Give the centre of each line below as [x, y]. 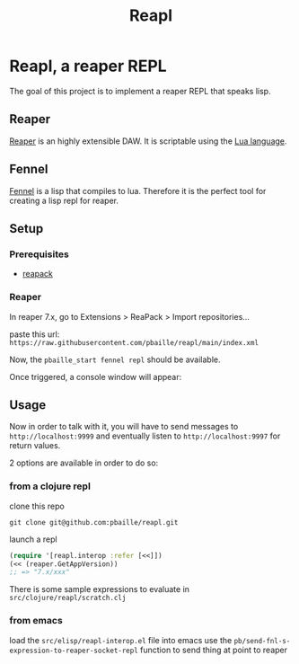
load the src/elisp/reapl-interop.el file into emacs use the [121, 640]
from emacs [36, 621]
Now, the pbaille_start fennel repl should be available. [115, 359]
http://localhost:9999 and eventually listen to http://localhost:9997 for [145, 436]
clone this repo [37, 506]
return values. [35, 446]
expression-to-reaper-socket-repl [74, 651]
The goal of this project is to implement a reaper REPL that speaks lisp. [140, 91]
